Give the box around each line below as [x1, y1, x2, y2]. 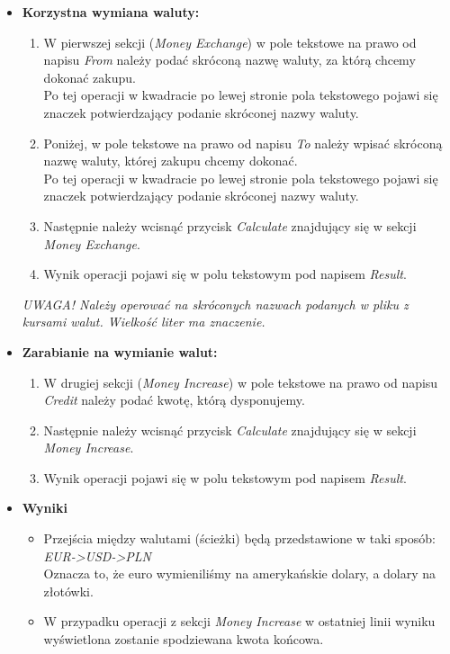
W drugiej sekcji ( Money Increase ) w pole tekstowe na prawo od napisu [43, 372, 438, 391]
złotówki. [43, 581, 94, 600]
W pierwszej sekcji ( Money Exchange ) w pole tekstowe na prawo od [43, 32, 417, 51]
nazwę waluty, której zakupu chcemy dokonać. [43, 151, 298, 170]
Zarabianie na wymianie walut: [22, 342, 218, 361]
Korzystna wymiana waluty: [22, 3, 200, 21]
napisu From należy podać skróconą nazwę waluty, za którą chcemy [43, 50, 416, 69]
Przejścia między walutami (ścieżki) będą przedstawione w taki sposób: [43, 529, 436, 548]
